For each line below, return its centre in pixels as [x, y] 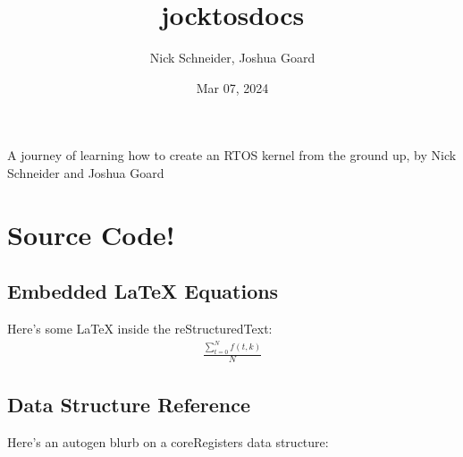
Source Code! [91, 234]
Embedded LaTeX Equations [143, 291]
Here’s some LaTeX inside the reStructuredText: [140, 329]
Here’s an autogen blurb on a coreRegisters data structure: [168, 441]
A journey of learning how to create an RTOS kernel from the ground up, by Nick [232, 155]
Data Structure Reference [129, 404]
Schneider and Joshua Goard [86, 172]
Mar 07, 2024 [232, 87]
